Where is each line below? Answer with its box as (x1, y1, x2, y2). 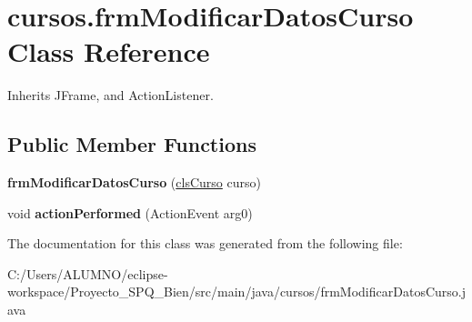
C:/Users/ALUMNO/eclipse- (7, 264, 168, 283)
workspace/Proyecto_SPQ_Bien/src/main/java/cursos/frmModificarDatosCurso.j (7, 282, 466, 301)
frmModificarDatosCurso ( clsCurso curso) (7, 173, 261, 192)
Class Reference (7, 33, 210, 70)
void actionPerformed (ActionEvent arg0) (7, 203, 253, 222)
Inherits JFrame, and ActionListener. (7, 86, 214, 105)
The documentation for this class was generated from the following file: (7, 234, 403, 253)
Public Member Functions (7, 130, 256, 158)
